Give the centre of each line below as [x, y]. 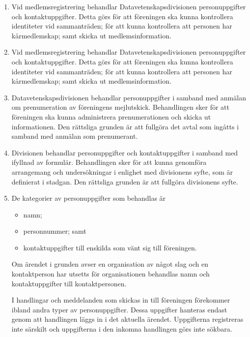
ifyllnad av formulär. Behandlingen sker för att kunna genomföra [109, 162]
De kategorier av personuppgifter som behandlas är [89, 198]
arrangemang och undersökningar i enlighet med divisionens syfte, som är [122, 171]
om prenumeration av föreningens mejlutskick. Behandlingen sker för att [120, 107]
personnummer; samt [55, 231]
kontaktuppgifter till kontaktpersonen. [69, 283]
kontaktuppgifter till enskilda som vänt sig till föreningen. [110, 247]
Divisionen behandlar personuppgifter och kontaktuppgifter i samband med [125, 152]
